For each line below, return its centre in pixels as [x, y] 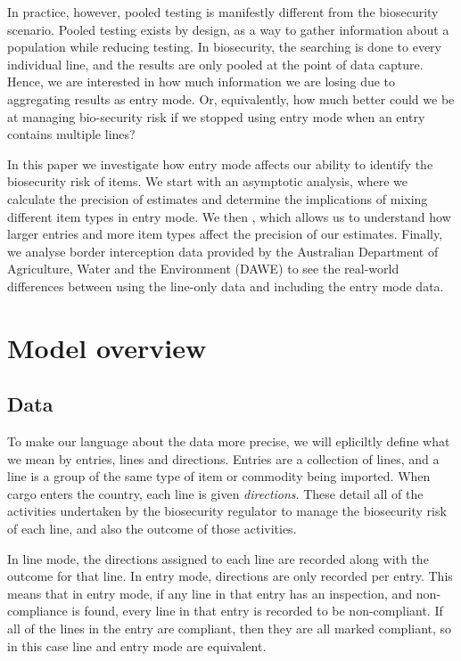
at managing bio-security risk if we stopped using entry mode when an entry [216, 116]
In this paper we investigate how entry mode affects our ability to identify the [220, 163]
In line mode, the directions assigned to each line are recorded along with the [218, 558]
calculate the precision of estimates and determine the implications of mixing [218, 198]
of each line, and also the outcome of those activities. [152, 529]
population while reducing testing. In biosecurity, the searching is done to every [224, 47]
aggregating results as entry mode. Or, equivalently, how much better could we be [231, 98]
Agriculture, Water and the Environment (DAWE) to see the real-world [203, 269]
